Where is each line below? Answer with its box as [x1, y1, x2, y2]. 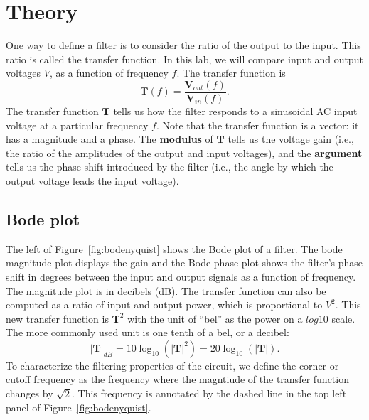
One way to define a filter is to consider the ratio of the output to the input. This [6, 38, 361, 53]
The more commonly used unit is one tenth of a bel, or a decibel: [6, 325, 289, 340]
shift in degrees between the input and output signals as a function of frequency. [6, 269, 356, 284]
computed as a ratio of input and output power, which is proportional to [6, 297, 323, 312]
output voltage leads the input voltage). [6, 173, 179, 188]
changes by [6, 386, 53, 401]
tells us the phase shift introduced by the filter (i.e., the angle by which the [6, 159, 333, 174]
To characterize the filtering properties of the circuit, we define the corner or [6, 357, 339, 372]
